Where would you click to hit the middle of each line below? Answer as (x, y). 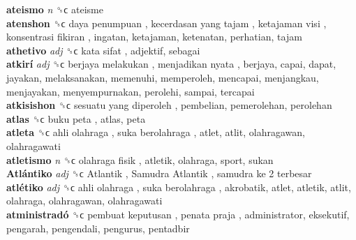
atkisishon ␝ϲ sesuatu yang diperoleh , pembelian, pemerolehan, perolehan (169, 105)
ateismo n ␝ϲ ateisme (55, 9)
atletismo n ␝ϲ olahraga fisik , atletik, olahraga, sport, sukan (140, 159)
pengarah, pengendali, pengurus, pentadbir (98, 228)
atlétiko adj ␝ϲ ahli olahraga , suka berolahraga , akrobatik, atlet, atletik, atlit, (179, 187)
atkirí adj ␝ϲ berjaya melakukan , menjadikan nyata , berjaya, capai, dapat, (171, 64)
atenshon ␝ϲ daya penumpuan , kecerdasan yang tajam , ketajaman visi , (166, 23)
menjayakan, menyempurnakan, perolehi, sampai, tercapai (131, 91)
